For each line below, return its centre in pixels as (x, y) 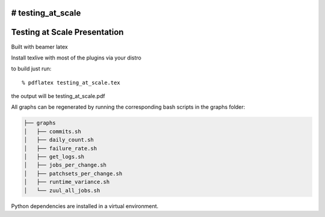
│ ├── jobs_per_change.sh (65, 165)
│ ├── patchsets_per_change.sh (73, 173)
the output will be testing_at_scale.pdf (58, 96)
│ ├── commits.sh (52, 131)
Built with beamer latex (40, 47)
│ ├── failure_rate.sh (60, 148)
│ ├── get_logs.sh (54, 157)
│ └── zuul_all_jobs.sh (62, 190)
